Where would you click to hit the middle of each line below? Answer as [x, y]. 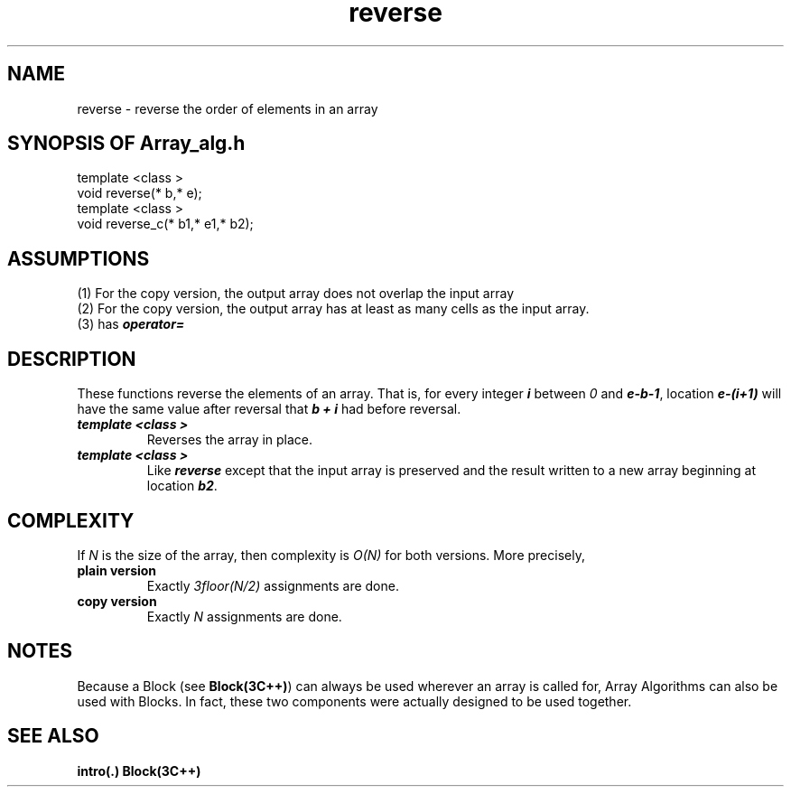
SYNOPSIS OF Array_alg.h [126, 144]
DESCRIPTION [72, 359]
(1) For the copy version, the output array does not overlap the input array [296, 294]
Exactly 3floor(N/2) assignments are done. [273, 585]
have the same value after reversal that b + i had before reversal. [269, 409]
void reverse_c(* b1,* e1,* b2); [165, 224]
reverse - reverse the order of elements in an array [228, 108]
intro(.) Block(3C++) [139, 771]
